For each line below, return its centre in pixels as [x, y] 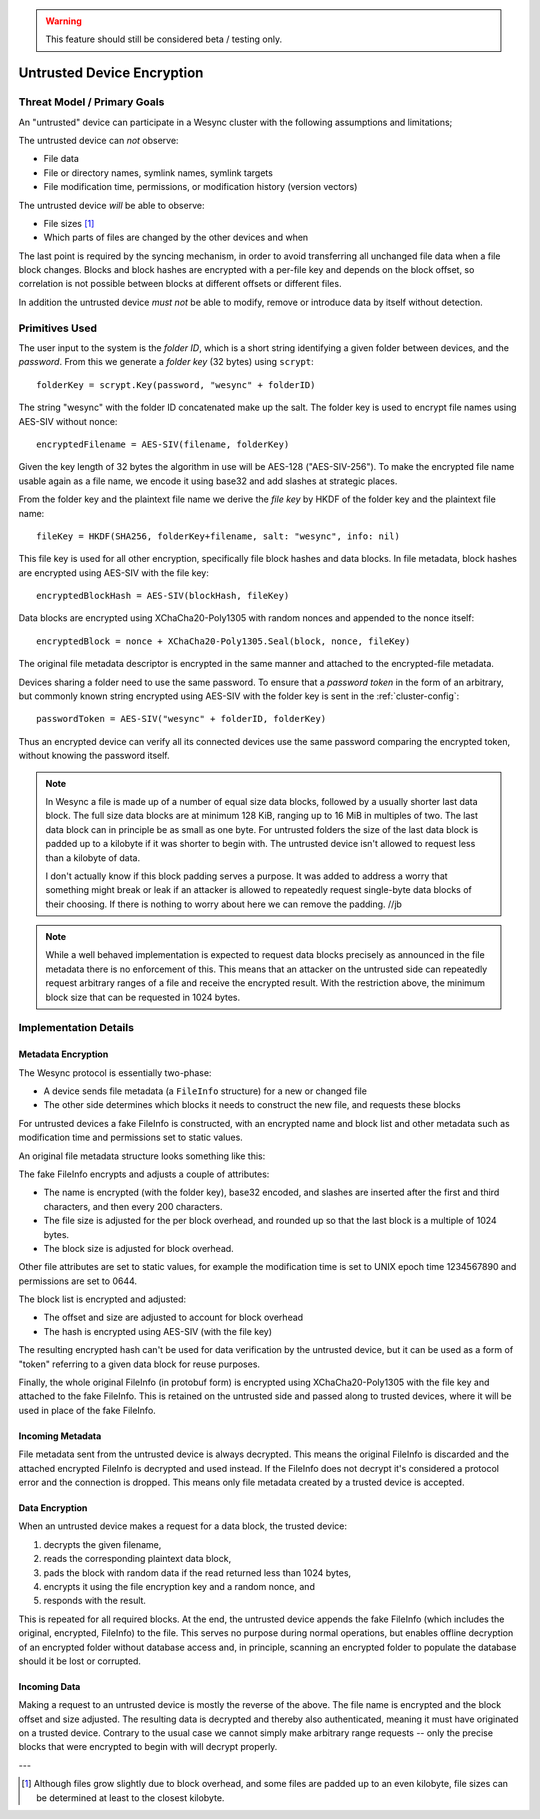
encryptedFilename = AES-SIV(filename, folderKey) [163, 444]
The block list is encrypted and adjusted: [102, 1299]
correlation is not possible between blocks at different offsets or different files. [180, 284]
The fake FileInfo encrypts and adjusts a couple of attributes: [144, 1174]
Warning [63, 21]
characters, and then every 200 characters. [133, 1206]
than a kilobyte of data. [92, 857]
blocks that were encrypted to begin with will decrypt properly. [148, 1747]
